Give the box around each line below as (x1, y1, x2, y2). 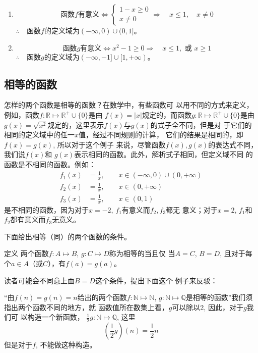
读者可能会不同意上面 (4, 275, 75, 285)
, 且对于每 (220, 248, 252, 259)
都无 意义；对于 (166, 204, 218, 215)
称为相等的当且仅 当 (109, 248, 175, 259)
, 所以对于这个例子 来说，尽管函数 (53, 139, 166, 149)
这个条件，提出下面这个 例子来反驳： (95, 275, 218, 285)
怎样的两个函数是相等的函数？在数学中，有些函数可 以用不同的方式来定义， (4, 99, 253, 110)
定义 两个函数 (4, 248, 49, 259)
